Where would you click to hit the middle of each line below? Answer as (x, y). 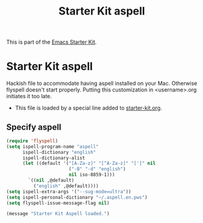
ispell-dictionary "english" (59, 152)
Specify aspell (34, 127)
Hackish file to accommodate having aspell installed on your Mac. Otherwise (102, 84)
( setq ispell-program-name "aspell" (52, 147)
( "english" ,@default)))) (66, 186)
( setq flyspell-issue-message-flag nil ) (58, 203)
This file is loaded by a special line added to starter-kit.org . (88, 108)
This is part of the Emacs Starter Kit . (52, 42)
